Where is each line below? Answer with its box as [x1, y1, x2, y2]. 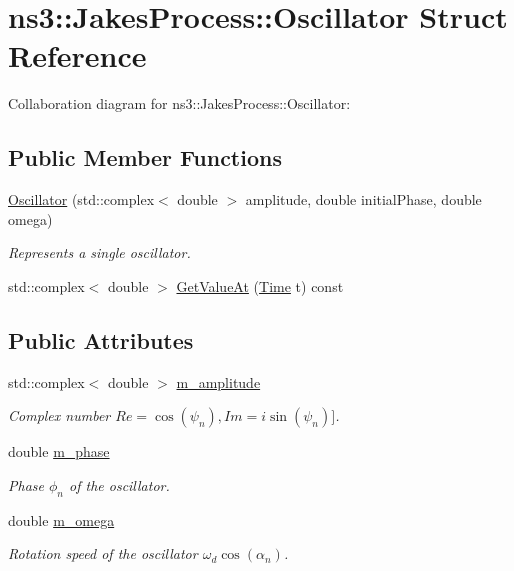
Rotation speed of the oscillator [8, 543, 198, 564]
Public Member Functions [8, 142, 282, 173]
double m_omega [8, 509, 115, 530]
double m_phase [8, 441, 110, 462]
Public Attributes [8, 324, 194, 355]
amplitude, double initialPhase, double [245, 189, 482, 210]
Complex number [8, 405, 111, 426]
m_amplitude [176, 371, 261, 392]
